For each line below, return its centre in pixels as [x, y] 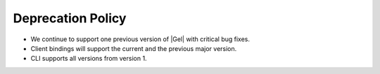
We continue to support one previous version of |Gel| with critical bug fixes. [140, 39]
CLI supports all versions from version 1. [89, 59]
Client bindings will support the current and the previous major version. [134, 48]
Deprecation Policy [70, 18]
